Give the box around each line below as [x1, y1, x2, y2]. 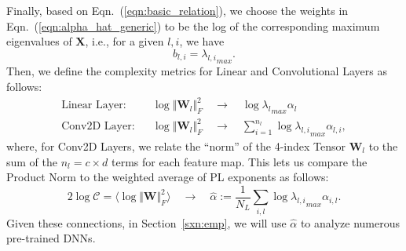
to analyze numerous [300, 214, 401, 231]
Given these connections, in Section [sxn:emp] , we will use [6, 214, 287, 231]
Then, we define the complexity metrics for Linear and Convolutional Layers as [6, 63, 387, 79]
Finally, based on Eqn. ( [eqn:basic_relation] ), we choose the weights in [6, 2, 349, 18]
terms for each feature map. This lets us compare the [112, 153, 368, 169]
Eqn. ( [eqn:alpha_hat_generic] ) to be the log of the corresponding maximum [6, 17, 380, 34]
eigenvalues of [6, 33, 72, 49]
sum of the [6, 153, 58, 169]
